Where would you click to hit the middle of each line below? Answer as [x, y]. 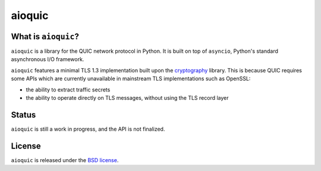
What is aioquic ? [45, 37]
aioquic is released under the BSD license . [65, 160]
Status [23, 115]
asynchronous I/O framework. [48, 59]
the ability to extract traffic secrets [68, 90]
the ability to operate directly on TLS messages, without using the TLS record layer [127, 98]
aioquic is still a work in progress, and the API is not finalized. [88, 129]
